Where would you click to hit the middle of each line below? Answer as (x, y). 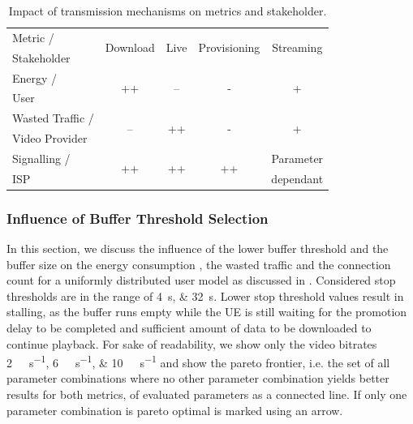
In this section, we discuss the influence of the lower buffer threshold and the (198, 248)
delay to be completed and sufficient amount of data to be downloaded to (189, 328)
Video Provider (50, 138)
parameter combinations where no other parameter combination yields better (198, 378)
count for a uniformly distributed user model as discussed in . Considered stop (201, 280)
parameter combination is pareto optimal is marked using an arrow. (175, 410)
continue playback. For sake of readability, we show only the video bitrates (192, 343)
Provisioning (229, 47)
